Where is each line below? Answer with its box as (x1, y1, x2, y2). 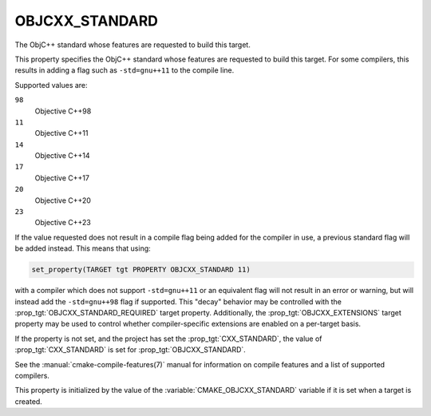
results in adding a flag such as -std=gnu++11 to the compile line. (14, 65, 235, 75)
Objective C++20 (34, 196, 92, 205)
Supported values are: (14, 80, 88, 89)
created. (14, 396, 43, 406)
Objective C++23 (34, 218, 91, 228)
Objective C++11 (34, 129, 89, 138)
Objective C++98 (34, 106, 92, 116)
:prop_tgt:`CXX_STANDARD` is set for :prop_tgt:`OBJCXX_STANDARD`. (14, 345, 247, 355)
